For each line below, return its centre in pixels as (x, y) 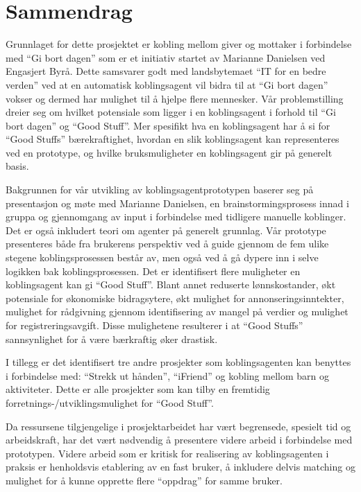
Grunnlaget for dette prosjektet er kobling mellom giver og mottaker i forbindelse (179, 44)
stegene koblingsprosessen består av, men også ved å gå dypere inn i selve (162, 257)
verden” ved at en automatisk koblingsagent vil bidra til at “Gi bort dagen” (167, 84)
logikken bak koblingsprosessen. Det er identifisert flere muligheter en (153, 271)
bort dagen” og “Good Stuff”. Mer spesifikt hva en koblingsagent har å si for (168, 125)
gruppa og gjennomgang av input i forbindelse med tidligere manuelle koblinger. (176, 217)
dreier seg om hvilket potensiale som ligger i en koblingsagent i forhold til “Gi (171, 112)
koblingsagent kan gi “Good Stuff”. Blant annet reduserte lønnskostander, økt (171, 284)
